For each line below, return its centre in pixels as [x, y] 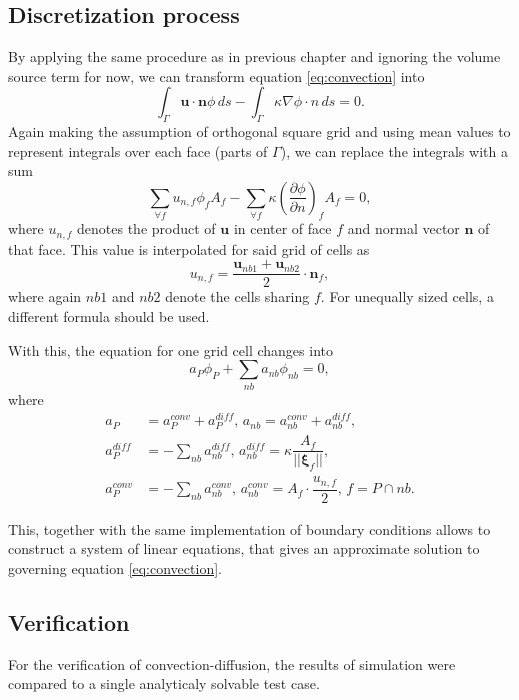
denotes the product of [146, 228]
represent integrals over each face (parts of [138, 150]
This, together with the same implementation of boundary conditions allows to [249, 528]
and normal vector [403, 228]
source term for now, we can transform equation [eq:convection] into [216, 75]
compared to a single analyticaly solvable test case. [164, 683]
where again [45, 296]
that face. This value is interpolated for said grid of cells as [189, 248]
